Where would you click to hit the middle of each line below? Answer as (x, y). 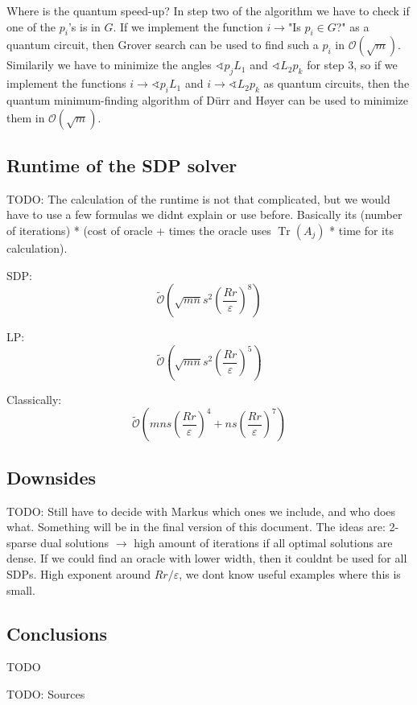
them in (26, 117)
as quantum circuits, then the (336, 83)
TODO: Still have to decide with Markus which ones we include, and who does (201, 511)
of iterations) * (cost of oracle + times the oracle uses (139, 230)
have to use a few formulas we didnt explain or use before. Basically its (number (204, 214)
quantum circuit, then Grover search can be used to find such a (163, 45)
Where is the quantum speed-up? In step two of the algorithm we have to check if (208, 10)
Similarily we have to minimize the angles (109, 65)
